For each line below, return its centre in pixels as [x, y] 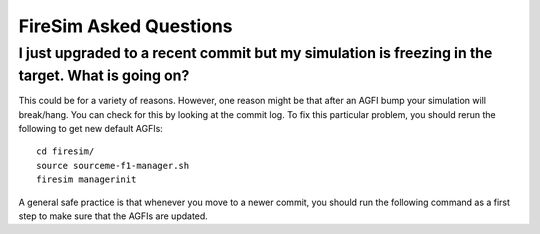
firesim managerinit [86, 179]
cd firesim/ [65, 151]
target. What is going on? [104, 75]
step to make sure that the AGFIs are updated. [113, 216]
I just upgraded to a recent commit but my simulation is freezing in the [255, 53]
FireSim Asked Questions [126, 26]
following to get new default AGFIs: [91, 129]
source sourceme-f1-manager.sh [113, 165]
